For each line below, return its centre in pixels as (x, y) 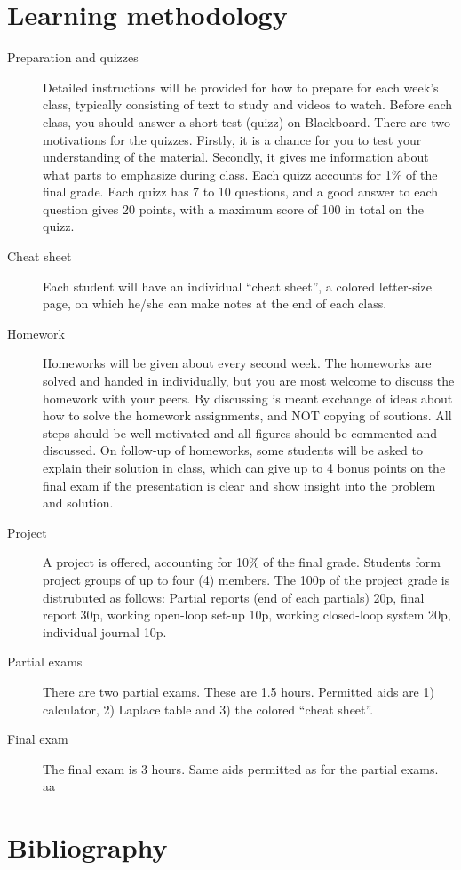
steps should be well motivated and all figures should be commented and (240, 432)
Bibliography (87, 847)
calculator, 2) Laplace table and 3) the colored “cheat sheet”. (208, 709)
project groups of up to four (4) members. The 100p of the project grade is (246, 579)
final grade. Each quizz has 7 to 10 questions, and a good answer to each (241, 192)
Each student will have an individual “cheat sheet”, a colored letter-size (237, 286)
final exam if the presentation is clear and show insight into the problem (239, 485)
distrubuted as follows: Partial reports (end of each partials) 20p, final (234, 597)
